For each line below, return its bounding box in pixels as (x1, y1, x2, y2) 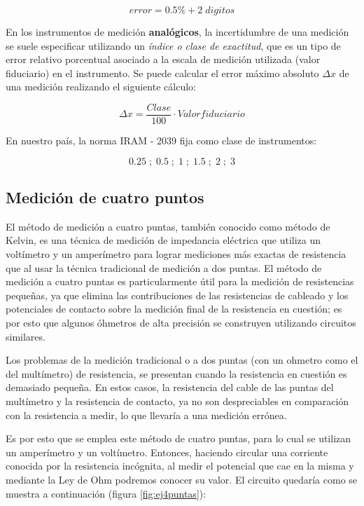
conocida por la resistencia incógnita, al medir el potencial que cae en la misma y (6, 458, 354, 473)
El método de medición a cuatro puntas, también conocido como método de (6, 219, 330, 233)
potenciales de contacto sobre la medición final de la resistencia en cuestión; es (6, 301, 342, 316)
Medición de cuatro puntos (6, 186, 204, 208)
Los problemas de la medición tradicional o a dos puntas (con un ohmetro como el (6, 353, 358, 367)
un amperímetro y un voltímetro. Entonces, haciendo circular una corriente (6, 444, 328, 459)
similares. (6, 329, 45, 343)
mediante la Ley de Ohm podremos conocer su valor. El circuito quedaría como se (6, 472, 358, 486)
